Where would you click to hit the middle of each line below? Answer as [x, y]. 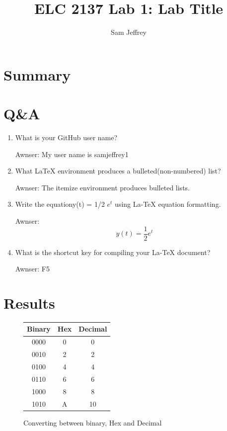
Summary [37, 74]
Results [29, 303]
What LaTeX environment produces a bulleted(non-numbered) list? [118, 171]
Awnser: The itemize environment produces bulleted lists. [102, 187]
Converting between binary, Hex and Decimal [93, 422]
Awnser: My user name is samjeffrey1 [72, 154]
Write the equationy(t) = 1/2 [60, 204]
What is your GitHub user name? [66, 137]
